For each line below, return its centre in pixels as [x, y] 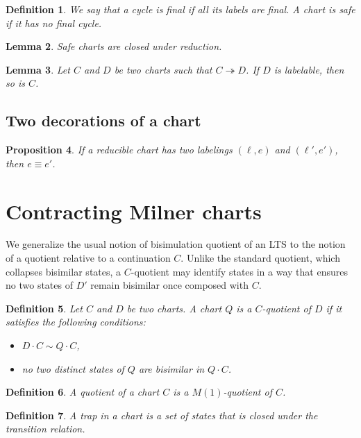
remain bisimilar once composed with [169, 285]
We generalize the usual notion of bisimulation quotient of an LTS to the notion [176, 244]
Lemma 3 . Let [38, 69]
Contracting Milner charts [134, 211]
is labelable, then [309, 69]
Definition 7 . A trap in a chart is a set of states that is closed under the [162, 415]
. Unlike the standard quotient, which [260, 258]
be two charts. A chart [174, 308]
